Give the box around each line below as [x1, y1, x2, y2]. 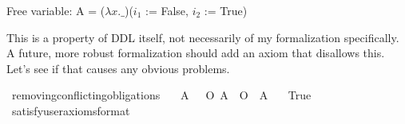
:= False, [145, 2, 189, 18]
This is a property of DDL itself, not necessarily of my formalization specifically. [6, 29, 399, 45]
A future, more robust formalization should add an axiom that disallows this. [6, 45, 385, 61]
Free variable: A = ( [6, 2, 105, 18]
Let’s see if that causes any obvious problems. [6, 60, 230, 76]
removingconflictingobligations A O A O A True [11, 87, 312, 103]
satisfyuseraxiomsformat [11, 102, 130, 118]
